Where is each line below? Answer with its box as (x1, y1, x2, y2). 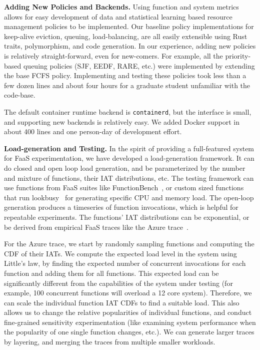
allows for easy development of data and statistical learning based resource (4, 11, 232, 22)
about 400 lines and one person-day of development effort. (4, 126, 182, 137)
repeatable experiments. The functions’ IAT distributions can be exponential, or (4, 211, 249, 222)
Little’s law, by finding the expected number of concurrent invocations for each (4, 258, 246, 268)
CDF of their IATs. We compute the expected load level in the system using (4, 248, 237, 258)
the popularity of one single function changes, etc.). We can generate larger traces (4, 326, 254, 337)
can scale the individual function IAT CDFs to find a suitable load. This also (4, 297, 239, 307)
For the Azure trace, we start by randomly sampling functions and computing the (4, 238, 254, 249)
